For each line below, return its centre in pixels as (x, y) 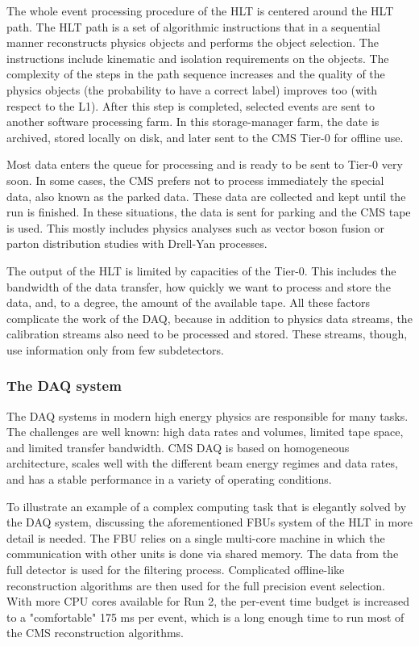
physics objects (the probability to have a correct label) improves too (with (192, 89)
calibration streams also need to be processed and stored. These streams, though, (207, 334)
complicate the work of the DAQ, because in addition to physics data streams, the (209, 318)
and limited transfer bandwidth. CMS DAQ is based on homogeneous (178, 447)
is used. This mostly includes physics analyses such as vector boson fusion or (195, 227)
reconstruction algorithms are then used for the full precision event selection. (196, 585)
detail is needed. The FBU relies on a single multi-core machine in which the (196, 537)
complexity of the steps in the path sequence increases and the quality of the (196, 74)
